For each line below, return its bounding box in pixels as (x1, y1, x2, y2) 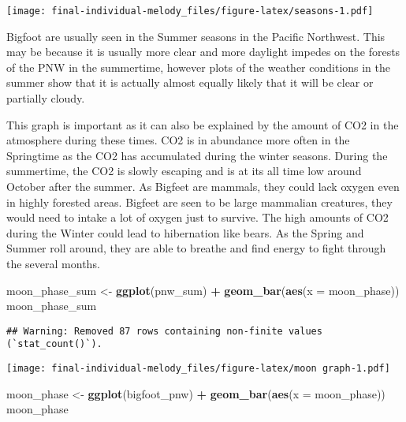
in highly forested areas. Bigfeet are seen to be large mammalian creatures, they (6, 193, 393, 210)
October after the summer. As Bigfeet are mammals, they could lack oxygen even (6, 178, 400, 194)
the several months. (6, 255, 100, 271)
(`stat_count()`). (6, 338, 102, 350)
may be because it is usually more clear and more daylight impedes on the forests (6, 43, 400, 60)
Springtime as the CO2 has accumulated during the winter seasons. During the (6, 147, 388, 163)
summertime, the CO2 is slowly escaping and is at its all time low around (6, 162, 362, 179)
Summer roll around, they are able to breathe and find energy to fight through (6, 240, 386, 256)
